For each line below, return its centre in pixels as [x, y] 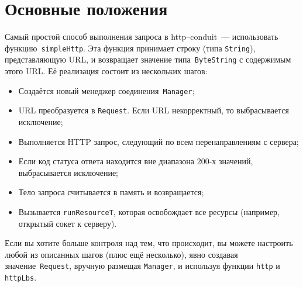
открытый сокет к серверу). [68, 223]
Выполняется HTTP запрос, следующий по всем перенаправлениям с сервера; [159, 141]
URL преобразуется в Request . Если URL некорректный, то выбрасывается [154, 110]
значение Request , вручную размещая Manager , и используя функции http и [142, 266]
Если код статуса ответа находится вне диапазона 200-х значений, [136, 161]
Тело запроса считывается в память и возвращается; [111, 192]
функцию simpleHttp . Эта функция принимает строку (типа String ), [130, 48]
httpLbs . [21, 277]
